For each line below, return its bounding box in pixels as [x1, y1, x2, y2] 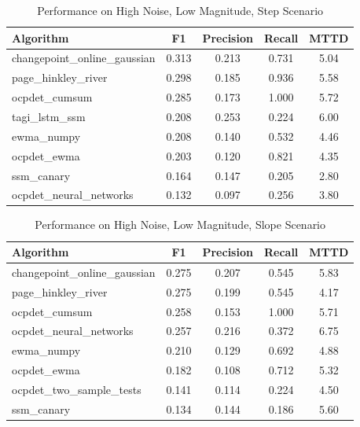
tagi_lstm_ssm [12, 108, 86, 124]
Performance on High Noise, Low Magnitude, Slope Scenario [35, 216, 326, 233]
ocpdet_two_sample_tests [12, 381, 141, 397]
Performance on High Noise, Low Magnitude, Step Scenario [37, 2, 324, 18]
